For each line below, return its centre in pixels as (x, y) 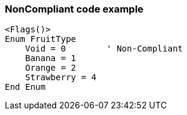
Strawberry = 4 (61, 78)
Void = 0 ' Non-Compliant (104, 49)
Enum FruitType (41, 39)
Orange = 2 (51, 68)
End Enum (25, 87)
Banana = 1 (51, 58)
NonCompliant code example (74, 9)
